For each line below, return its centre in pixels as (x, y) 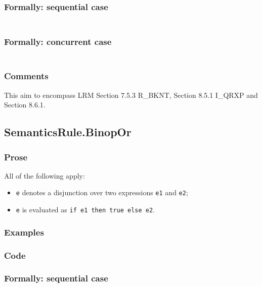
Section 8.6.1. (25, 105)
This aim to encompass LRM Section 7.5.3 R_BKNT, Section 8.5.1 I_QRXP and (131, 95)
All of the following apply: (45, 175)
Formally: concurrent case (58, 41)
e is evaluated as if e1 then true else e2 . (85, 210)
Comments (26, 76)
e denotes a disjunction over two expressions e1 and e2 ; (102, 192)
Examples (24, 232)
